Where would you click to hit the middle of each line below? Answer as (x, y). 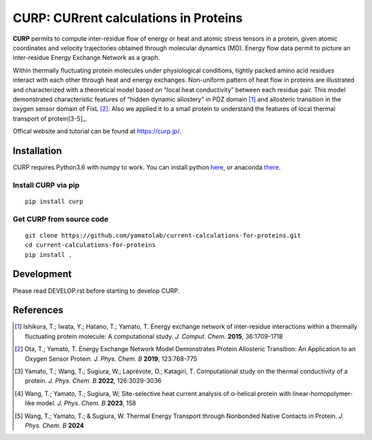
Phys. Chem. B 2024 (54, 425)
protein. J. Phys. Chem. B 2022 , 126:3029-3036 (93, 381)
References (38, 310)
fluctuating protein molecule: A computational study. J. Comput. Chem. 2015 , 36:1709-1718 (154, 336)
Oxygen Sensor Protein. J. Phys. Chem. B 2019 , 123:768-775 (111, 359)
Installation (37, 150)
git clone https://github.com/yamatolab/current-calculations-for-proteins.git (163, 235)
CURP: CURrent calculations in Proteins (128, 18)
